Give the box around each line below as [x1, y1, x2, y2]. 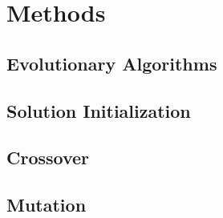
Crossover [6, 145, 90, 170]
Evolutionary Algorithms [6, 50, 217, 75]
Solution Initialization [6, 98, 191, 123]
